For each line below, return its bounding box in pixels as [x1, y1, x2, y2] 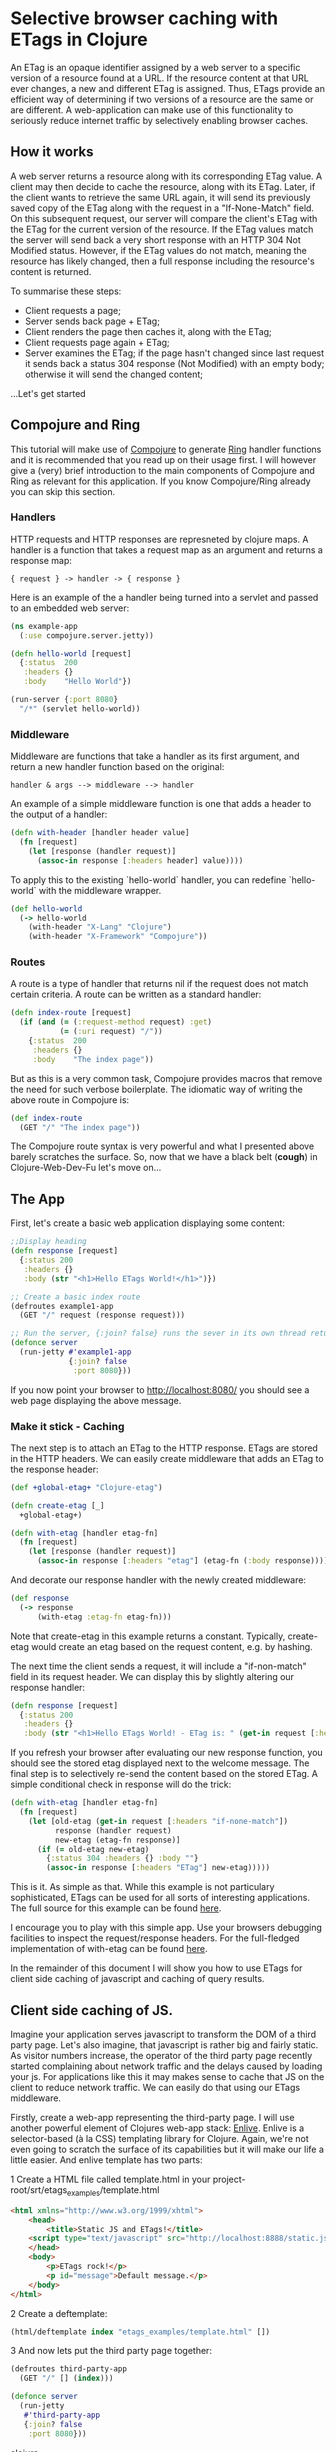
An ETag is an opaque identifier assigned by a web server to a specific [10, 61, 301, 73]
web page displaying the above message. [10, 1394, 182, 1406]
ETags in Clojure [10, 28, 148, 51]
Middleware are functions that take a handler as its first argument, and [10, 750, 300, 762]
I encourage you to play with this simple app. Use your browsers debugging [10, 1922, 323, 1934]
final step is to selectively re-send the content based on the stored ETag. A [10, 1768, 318, 1780]
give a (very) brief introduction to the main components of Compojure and [10, 464, 315, 476]
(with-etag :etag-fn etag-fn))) [36, 1612, 172, 1622]
